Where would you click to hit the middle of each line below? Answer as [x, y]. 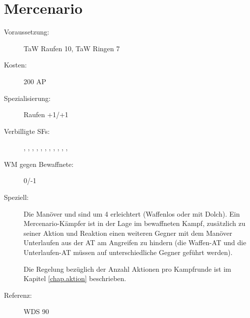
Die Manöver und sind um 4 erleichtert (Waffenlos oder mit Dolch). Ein [132, 213]
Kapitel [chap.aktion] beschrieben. [75, 278]
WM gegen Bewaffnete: [39, 164]
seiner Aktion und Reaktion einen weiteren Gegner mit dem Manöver [128, 233]
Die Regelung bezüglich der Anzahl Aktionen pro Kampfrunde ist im [127, 269]
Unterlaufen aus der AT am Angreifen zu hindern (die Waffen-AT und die [135, 242]
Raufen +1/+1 [46, 114]
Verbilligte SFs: [27, 131]
